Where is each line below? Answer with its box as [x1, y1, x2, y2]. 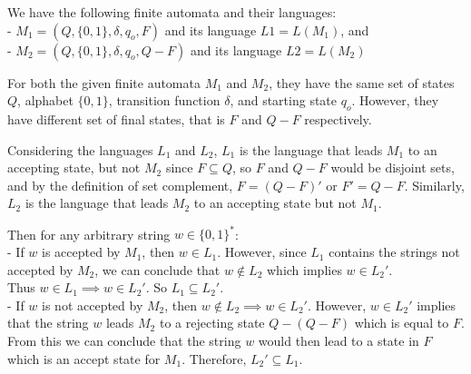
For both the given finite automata [7, 73, 201, 92]
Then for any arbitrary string [7, 224, 171, 243]
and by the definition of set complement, [7, 175, 233, 194]
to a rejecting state [159, 313, 265, 332]
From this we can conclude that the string [7, 331, 241, 350]
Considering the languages [7, 140, 153, 159]
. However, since [217, 242, 307, 261]
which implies [267, 260, 342, 279]
